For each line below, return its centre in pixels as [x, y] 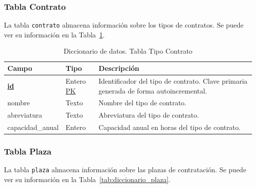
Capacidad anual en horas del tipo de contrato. [170, 127]
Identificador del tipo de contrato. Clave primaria [173, 80]
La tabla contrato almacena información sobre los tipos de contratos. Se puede [124, 25]
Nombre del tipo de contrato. [143, 103]
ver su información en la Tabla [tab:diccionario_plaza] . [87, 179]
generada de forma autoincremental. [153, 90]
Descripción [119, 68]
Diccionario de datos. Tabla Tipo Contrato [128, 51]
